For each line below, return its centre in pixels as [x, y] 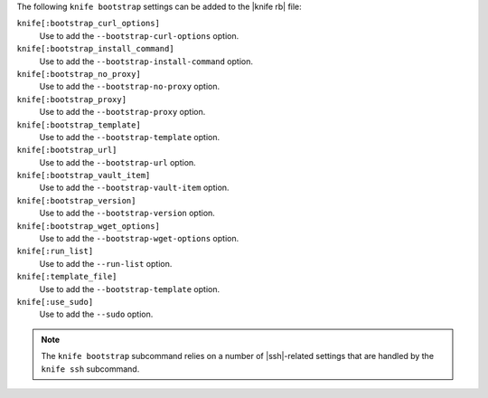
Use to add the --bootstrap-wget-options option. [139, 239]
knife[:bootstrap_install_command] [96, 49]
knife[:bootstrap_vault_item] [84, 175]
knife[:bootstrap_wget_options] [88, 226]
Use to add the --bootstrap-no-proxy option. [130, 87]
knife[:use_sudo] [55, 302]
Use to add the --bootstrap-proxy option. [122, 112]
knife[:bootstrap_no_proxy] [79, 74]
